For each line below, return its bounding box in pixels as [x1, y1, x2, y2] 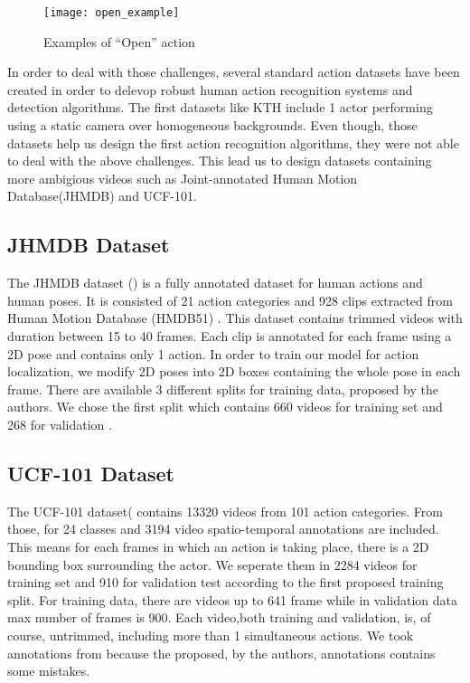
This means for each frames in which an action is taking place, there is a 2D [7, 536, 429, 555]
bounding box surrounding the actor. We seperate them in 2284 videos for [7, 555, 418, 574]
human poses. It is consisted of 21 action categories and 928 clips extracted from [7, 290, 453, 309]
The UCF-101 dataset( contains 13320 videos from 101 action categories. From [7, 501, 443, 520]
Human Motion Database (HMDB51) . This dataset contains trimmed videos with [7, 308, 463, 327]
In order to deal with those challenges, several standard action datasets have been [7, 62, 460, 81]
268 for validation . [7, 414, 112, 433]
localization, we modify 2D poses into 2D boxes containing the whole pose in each [7, 362, 461, 381]
